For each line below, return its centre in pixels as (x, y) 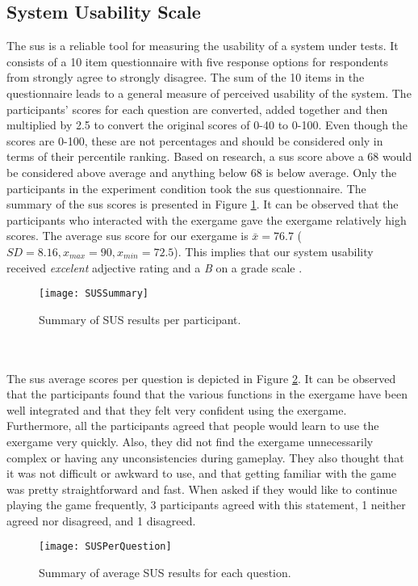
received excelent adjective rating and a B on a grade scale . (155, 267)
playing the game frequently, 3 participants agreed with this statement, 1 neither (206, 505)
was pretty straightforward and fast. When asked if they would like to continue (202, 489)
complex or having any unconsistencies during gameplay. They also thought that (205, 457)
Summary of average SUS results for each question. (165, 573)
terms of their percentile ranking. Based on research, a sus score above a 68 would (209, 156)
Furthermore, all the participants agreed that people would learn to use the (193, 426)
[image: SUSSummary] (94, 294)
